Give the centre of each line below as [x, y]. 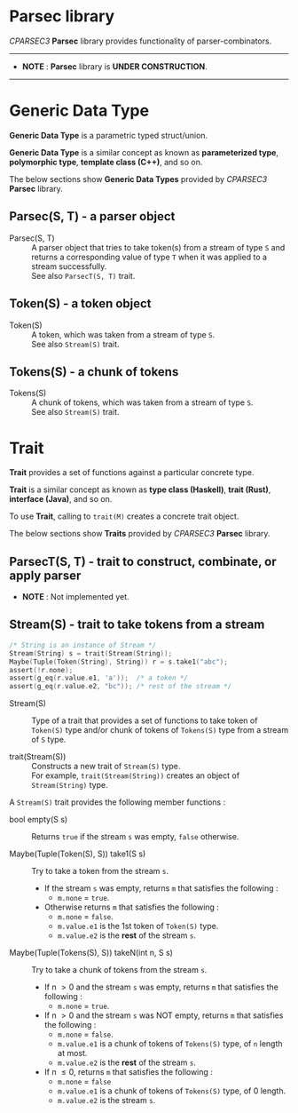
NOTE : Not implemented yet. [76, 597]
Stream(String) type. [70, 785]
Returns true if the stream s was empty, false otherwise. [135, 837]
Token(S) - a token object [81, 304]
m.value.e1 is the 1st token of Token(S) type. [138, 926]
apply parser [45, 575]
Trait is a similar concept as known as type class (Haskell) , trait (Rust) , [140, 489]
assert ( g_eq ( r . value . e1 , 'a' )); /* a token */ [99, 678]
